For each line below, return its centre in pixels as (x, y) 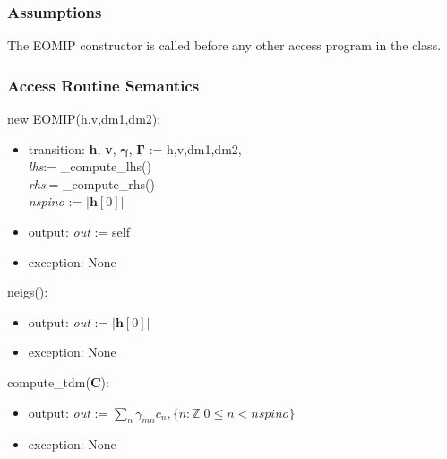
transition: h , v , (72, 148)
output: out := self (79, 231)
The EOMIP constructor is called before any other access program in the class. (224, 45)
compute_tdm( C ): (58, 381)
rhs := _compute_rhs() (91, 183)
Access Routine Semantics (103, 85)
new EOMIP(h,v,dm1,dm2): (84, 119)
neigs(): (28, 292)
